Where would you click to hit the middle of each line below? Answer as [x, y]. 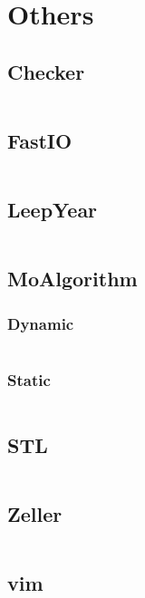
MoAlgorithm [72, 279]
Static [29, 379]
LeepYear [53, 210]
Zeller [35, 513]
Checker [46, 71]
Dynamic [41, 323]
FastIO [40, 140]
